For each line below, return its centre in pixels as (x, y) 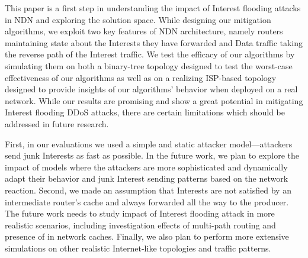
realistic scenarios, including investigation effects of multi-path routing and (140, 225)
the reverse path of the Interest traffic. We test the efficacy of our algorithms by (150, 54)
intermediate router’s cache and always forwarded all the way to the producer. (147, 201)
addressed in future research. (57, 123)
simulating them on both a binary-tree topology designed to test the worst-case (149, 65)
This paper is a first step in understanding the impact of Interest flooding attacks (153, 8)
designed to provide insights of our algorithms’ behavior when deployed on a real (151, 89)
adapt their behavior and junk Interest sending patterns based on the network (147, 178)
